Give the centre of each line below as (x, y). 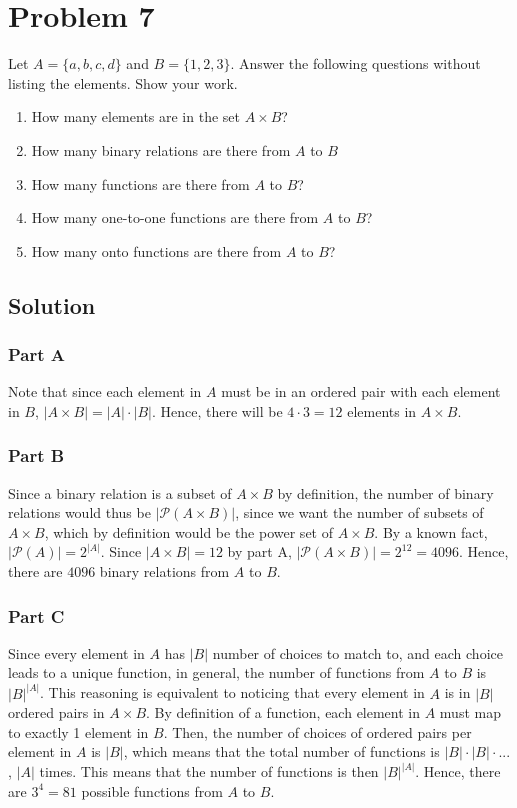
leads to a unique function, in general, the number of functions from (216, 672)
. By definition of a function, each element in (283, 712)
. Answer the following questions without (355, 63)
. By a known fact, (431, 531)
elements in (382, 410)
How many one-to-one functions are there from (175, 217)
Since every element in (76, 652)
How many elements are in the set (135, 116)
